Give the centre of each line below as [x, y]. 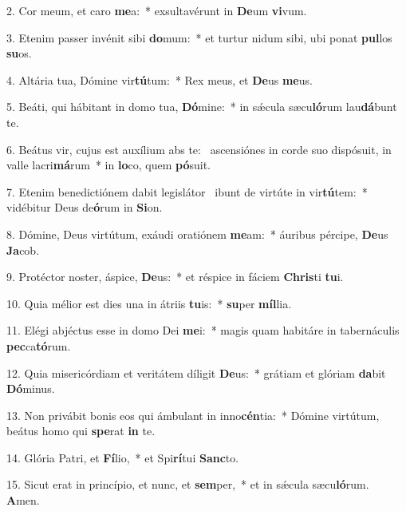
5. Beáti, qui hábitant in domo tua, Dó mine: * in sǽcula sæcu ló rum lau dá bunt [202, 107]
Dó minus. [31, 388]
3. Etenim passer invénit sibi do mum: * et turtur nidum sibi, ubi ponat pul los [199, 37]
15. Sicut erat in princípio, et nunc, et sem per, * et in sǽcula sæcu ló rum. [188, 484]
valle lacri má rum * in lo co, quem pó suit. [108, 165]
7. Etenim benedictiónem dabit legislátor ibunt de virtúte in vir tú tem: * [187, 191]
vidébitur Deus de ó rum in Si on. [85, 207]
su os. [19, 53]
